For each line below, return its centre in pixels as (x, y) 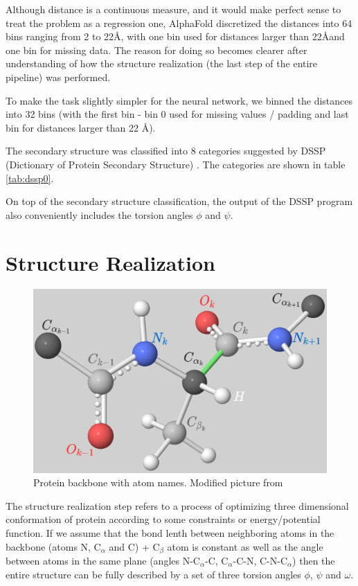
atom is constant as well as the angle (245, 546)
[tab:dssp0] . (30, 178)
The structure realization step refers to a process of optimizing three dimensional (177, 505)
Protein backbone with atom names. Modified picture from (158, 482)
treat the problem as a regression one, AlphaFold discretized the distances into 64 (179, 23)
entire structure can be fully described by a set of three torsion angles (153, 574)
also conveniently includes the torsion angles (99, 214)
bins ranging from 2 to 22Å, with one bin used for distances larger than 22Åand (175, 36)
